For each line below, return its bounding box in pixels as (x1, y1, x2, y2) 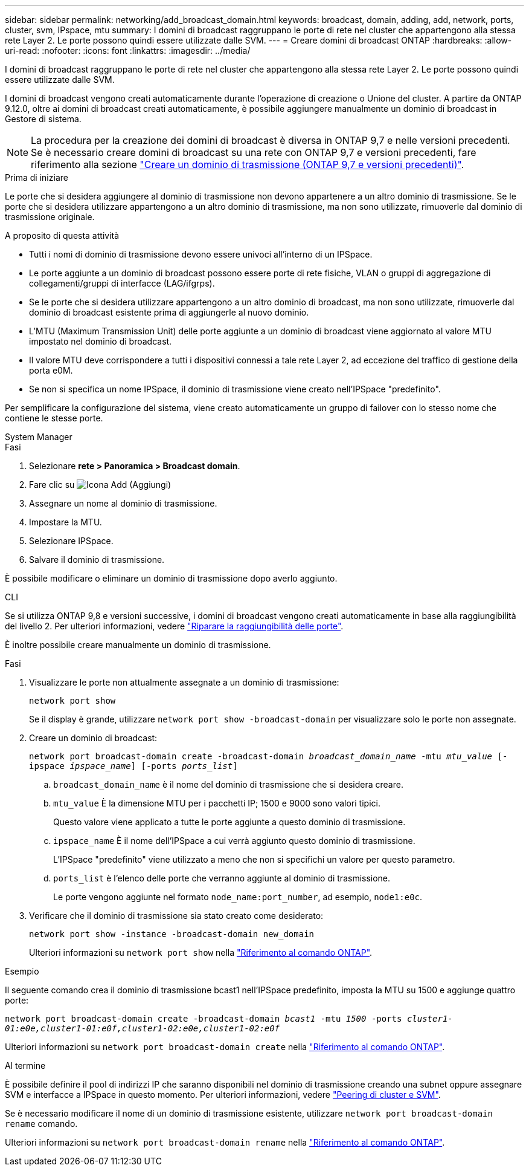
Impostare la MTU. (29, 517, 102, 527)
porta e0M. (29, 365, 73, 375)
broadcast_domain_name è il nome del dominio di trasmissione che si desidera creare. (53, 779, 403, 790)
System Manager (5, 432, 72, 442)
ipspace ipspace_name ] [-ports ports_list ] (29, 761, 238, 771)
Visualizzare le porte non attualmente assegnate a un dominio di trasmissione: (29, 677, 339, 687)
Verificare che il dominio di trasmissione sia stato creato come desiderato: (29, 910, 324, 921)
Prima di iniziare (5, 172, 68, 183)
